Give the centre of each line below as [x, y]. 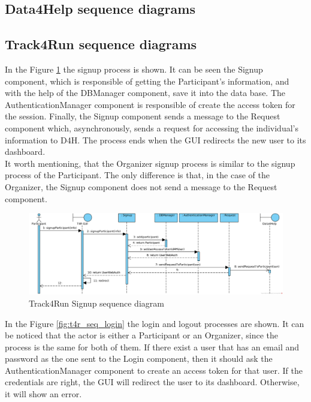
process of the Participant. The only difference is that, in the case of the [137, 175]
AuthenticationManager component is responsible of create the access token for [150, 104]
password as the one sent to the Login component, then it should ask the [139, 358]
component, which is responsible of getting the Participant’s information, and [147, 81]
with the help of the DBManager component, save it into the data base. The [145, 93]
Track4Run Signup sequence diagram [96, 303]
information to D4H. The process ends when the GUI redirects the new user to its [155, 139]
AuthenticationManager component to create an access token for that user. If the [154, 370]
